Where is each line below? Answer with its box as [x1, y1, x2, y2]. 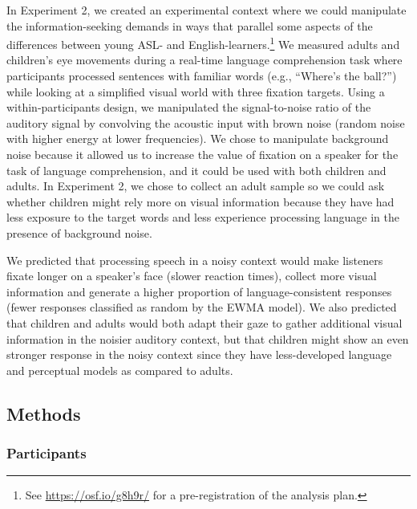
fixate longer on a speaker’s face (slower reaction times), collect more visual [6, 267, 377, 284]
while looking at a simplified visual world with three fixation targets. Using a [6, 83, 385, 100]
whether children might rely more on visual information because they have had [6, 193, 395, 210]
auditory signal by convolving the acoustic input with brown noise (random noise [6, 114, 405, 131]
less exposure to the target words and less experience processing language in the [6, 209, 399, 226]
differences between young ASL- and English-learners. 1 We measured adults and [6, 34, 400, 52]
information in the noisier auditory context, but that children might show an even [6, 330, 409, 347]
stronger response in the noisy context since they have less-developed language [6, 346, 392, 363]
